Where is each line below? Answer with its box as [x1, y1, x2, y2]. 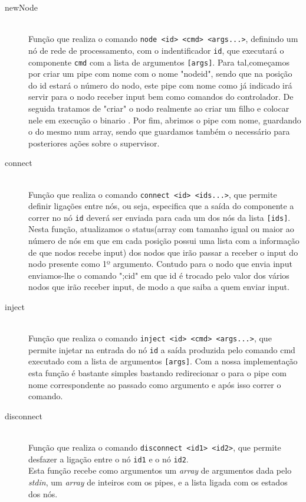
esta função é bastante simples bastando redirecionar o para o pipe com [28, 367, 287, 379]
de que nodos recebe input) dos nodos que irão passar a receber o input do [28, 246, 298, 258]
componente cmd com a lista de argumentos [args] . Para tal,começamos [28, 56, 289, 68]
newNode [5, 1, 38, 13]
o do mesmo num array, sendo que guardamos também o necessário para [28, 125, 290, 138]
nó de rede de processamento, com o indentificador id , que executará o [28, 44, 284, 56]
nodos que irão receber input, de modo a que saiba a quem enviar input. [28, 281, 289, 293]
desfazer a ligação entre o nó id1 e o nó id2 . [28, 452, 189, 465]
